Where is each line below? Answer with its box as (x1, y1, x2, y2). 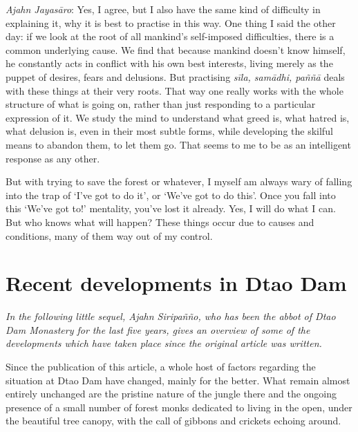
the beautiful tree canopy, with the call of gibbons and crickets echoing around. (6, 413, 341, 428)
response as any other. (6, 151, 100, 165)
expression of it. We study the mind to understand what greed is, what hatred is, (6, 110, 350, 124)
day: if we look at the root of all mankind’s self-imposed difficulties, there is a (6, 29, 335, 44)
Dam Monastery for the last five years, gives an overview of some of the (6, 322, 310, 337)
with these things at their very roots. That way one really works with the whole (6, 83, 343, 97)
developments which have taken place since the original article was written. (6, 336, 322, 350)
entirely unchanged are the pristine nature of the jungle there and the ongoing (6, 386, 337, 401)
